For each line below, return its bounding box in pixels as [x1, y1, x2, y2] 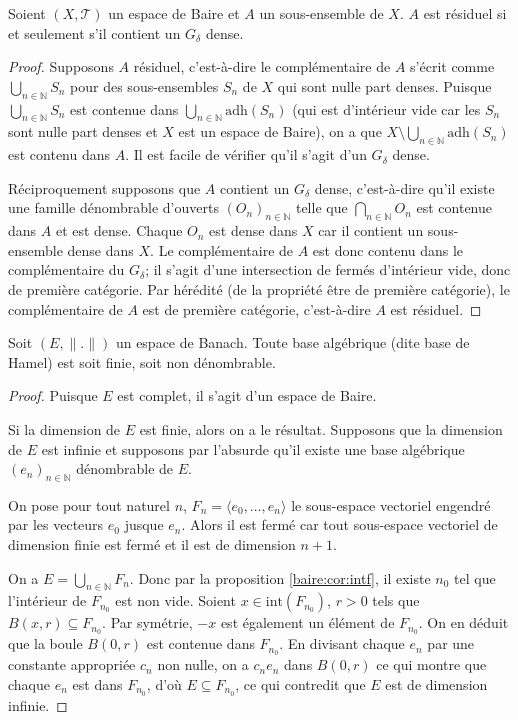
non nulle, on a [157, 654, 249, 675]
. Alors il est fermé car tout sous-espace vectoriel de [181, 514, 498, 535]
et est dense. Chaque [55, 220, 183, 241]
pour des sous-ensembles [70, 75, 219, 96]
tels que [372, 590, 420, 611]
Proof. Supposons [8, 56, 114, 77]
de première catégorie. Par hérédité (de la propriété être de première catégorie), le [8, 278, 510, 299]
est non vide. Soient [115, 590, 236, 611]
